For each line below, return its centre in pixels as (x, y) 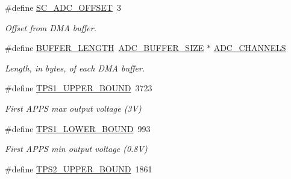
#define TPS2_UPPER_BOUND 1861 (79, 168)
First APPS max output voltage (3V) (73, 108)
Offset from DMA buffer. (51, 27)
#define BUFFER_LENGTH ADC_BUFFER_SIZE (105, 48)
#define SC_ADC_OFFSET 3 (63, 7)
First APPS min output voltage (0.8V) (76, 149)
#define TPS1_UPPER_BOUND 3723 (79, 88)
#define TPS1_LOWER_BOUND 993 (78, 128)
